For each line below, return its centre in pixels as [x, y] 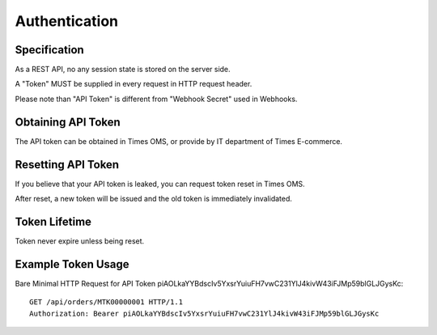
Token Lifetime [53, 221]
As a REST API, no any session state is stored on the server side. [123, 70]
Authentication [67, 21]
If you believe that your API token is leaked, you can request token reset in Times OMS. [160, 184]
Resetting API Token [67, 165]
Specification [49, 50]
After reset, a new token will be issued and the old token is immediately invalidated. [154, 199]
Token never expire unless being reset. [80, 241]
